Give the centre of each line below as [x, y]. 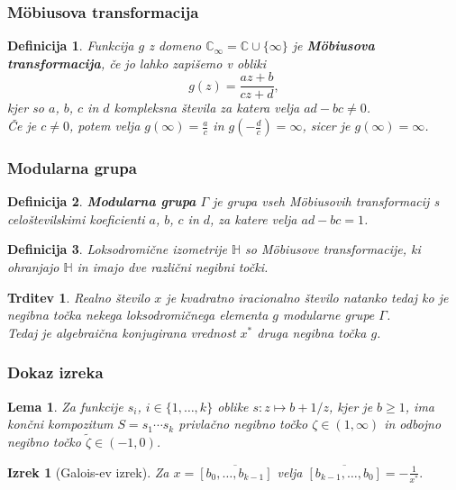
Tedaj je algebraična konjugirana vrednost [122, 332]
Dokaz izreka [55, 372]
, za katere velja [254, 218]
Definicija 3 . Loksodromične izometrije [117, 249]
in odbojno [413, 424]
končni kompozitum [60, 424]
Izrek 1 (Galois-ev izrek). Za [88, 472]
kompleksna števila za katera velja [207, 108]
